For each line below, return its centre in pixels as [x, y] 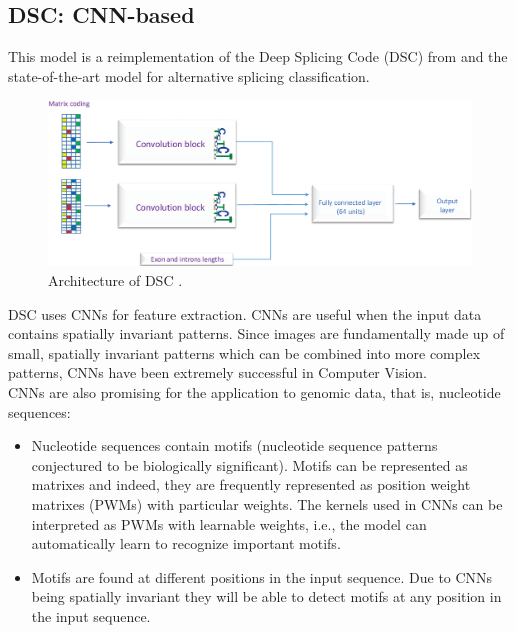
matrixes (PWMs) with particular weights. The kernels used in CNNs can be [267, 503]
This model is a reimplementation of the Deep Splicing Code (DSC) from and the [258, 56]
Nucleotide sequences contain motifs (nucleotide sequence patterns [234, 445]
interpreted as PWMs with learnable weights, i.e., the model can [229, 523]
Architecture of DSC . [115, 280]
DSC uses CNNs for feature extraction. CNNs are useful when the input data [245, 313]
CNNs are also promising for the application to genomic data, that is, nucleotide [254, 391]
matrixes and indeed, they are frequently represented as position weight [251, 484]
